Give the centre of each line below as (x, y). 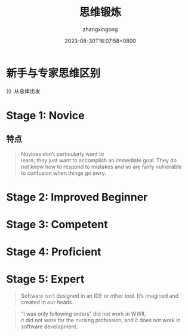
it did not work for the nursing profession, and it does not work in (101, 320)
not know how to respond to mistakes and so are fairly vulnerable (101, 167)
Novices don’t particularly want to (62, 154)
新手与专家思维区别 (53, 73)
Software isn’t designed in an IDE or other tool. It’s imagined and (100, 296)
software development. (49, 326)
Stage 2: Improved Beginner (77, 197)
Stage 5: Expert (45, 279)
